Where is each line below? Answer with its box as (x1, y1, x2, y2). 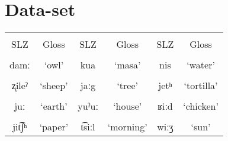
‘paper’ (39, 120, 69, 134)
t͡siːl (81, 120, 95, 134)
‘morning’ (107, 120, 147, 134)
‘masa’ (114, 58, 141, 72)
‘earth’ (40, 99, 68, 113)
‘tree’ (117, 78, 139, 93)
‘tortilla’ (184, 78, 218, 93)
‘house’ (113, 99, 142, 113)
